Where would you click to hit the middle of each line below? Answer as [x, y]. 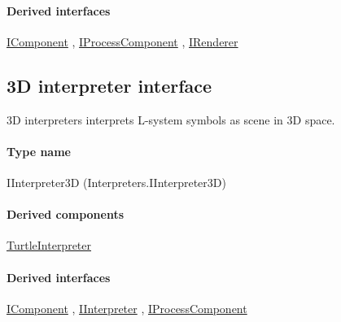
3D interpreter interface [109, 85]
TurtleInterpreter [49, 245]
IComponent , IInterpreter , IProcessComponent [127, 308]
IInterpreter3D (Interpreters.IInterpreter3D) [116, 182]
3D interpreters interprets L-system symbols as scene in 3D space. [171, 119]
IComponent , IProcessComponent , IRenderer [122, 41]
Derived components [66, 214]
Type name [39, 151]
